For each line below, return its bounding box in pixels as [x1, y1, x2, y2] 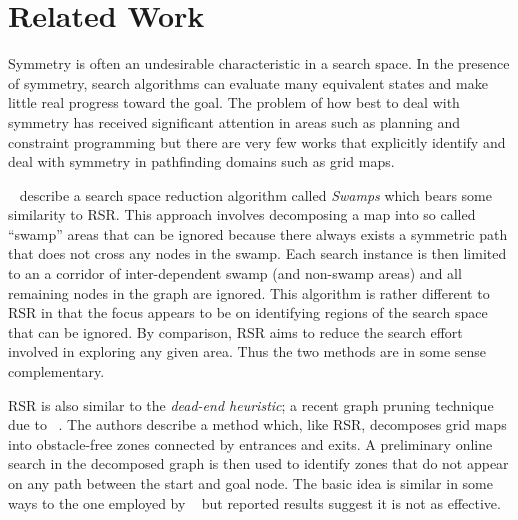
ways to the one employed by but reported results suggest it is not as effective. [8, 492, 501, 513]
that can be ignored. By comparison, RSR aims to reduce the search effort [8, 321, 463, 342]
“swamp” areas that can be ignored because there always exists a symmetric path [8, 223, 508, 244]
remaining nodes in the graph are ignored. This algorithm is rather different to [8, 282, 490, 303]
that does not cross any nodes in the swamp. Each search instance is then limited [8, 243, 507, 264]
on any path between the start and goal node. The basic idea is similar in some [8, 473, 493, 493]
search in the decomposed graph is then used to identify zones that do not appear [8, 453, 509, 474]
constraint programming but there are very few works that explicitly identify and [8, 131, 506, 152]
